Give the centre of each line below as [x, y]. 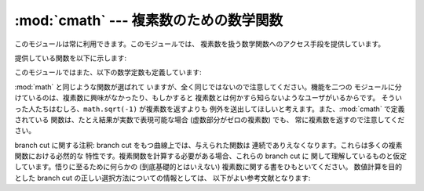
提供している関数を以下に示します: [71, 58]
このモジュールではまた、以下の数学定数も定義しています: [108, 72]
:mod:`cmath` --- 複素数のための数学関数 [149, 20]
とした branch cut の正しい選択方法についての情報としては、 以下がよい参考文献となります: [163, 178]
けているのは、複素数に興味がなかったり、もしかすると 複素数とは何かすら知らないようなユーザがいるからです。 [197, 98]
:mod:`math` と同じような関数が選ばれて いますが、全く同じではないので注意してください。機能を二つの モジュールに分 [208, 87]
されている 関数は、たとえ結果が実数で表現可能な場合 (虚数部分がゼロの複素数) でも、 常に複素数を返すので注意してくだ [210, 119]
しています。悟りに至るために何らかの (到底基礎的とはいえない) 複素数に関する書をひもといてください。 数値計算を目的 [208, 167]
